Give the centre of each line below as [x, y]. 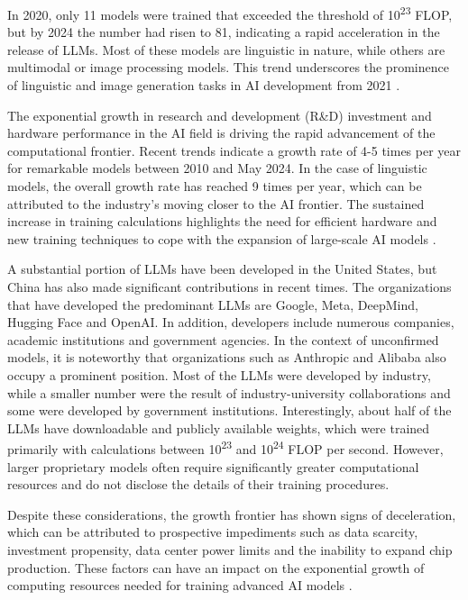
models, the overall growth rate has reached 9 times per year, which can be [215, 186]
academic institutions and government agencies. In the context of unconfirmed [223, 339]
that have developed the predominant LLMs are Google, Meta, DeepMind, [213, 304]
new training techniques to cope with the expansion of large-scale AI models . [222, 238]
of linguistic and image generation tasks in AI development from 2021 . [204, 85]
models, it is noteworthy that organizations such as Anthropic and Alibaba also [227, 357]
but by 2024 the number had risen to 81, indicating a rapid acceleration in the [224, 32]
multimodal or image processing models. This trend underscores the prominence [228, 67]
